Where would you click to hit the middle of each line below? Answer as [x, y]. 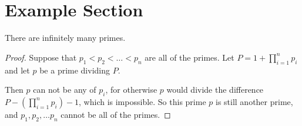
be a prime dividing [75, 70]
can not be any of [65, 90]
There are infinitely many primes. [65, 38]
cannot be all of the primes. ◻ [116, 114]
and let [17, 70]
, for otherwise [131, 90]
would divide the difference [215, 90]
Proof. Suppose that [41, 57]
